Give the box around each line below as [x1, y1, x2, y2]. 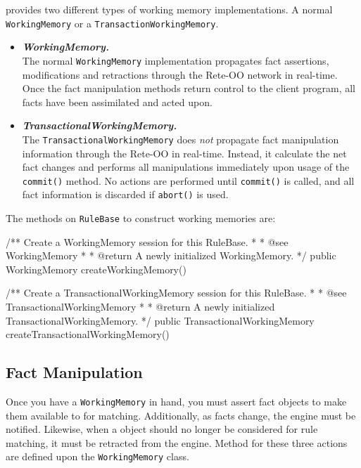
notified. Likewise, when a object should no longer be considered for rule [6, 422, 318, 436]
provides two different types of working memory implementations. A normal [6, 2, 333, 16]
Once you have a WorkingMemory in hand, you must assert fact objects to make [6, 394, 347, 409]
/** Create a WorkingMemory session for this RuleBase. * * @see [6, 234, 289, 249]
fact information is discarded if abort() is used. [22, 187, 229, 202]
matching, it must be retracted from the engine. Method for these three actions [6, 435, 348, 450]
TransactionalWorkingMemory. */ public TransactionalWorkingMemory [6, 313, 315, 327]
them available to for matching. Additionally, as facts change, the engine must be [6, 408, 356, 422]
